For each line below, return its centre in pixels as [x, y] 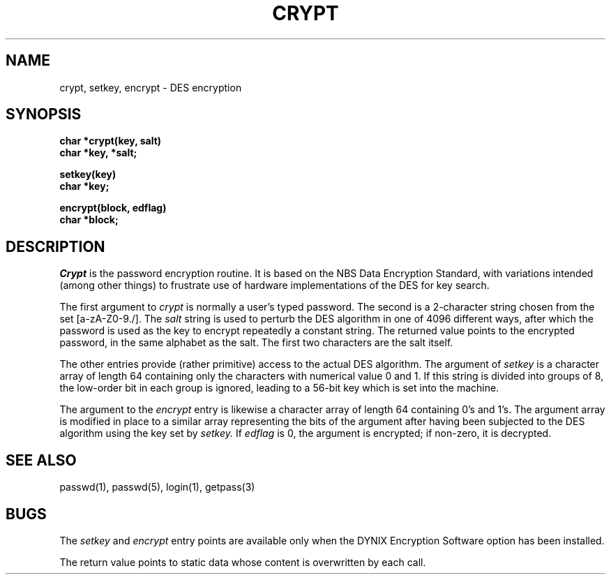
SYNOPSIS [44, 114]
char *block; [89, 220]
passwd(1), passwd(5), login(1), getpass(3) [157, 487]
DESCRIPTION [55, 246]
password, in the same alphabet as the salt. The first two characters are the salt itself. [256, 343]
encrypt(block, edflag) [113, 208]
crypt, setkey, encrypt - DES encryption [151, 87]
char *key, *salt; [98, 153]
